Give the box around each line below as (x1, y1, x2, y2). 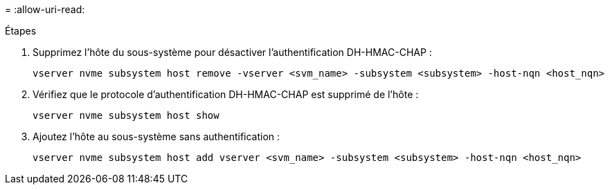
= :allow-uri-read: (5, 3, 85, 15)
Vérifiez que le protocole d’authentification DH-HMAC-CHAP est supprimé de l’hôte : (33, 88, 419, 100)
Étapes (5, 25, 37, 37)
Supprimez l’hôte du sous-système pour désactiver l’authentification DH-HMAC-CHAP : (33, 46, 432, 58)
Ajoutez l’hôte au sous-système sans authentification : (33, 131, 280, 142)
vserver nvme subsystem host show (33, 110, 219, 121)
